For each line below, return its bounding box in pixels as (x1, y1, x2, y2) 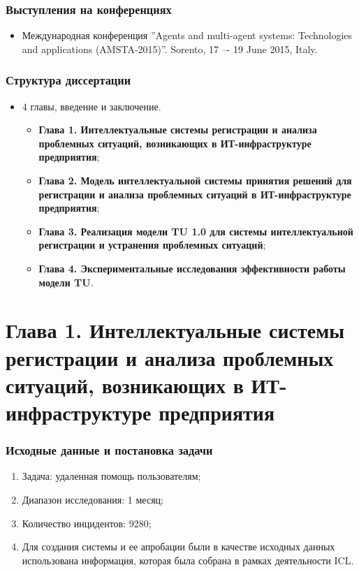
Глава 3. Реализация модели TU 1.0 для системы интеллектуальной (38, 223, 353, 238)
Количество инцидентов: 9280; (22, 515, 152, 530)
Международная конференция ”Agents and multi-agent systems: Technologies (22, 28, 353, 43)
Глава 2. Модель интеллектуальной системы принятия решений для (38, 173, 352, 187)
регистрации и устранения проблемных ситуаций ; (38, 237, 266, 252)
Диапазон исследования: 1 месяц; (22, 492, 163, 506)
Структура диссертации (6, 71, 131, 89)
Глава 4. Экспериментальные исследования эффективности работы (38, 261, 346, 275)
